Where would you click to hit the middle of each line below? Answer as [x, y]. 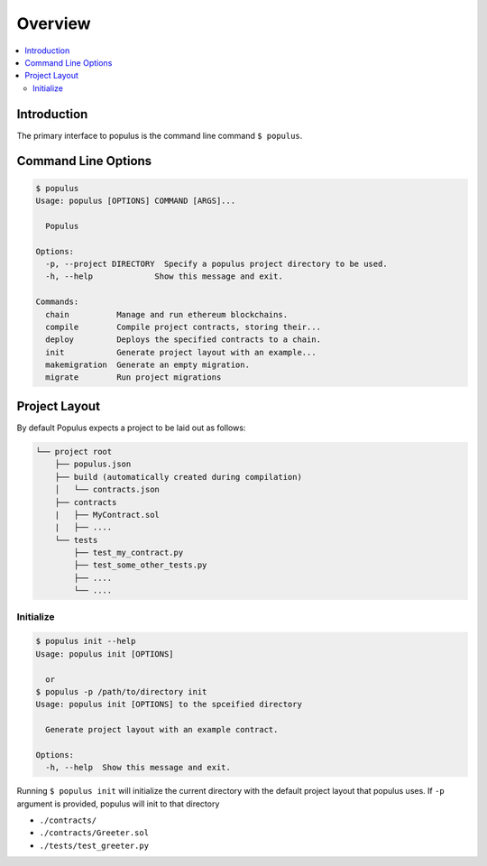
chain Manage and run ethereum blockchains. [167, 314]
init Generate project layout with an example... [181, 352]
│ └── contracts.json [107, 490]
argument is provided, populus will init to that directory [118, 804]
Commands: [57, 302]
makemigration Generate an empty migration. [147, 365]
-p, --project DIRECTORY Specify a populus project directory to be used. [216, 263]
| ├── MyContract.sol [107, 515]
